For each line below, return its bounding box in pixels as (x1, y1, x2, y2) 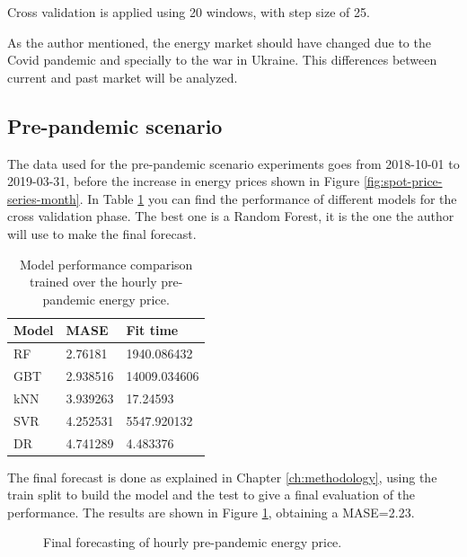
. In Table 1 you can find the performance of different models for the (79, 189, 457, 208)
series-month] (7, 189, 80, 208)
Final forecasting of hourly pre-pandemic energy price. (43, 533, 342, 552)
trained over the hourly (29, 272, 157, 291)
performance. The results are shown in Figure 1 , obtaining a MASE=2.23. (7, 502, 415, 521)
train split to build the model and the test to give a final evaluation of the (7, 485, 416, 504)
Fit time (126, 321, 179, 340)
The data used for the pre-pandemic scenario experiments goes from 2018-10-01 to (7, 154, 460, 172)
